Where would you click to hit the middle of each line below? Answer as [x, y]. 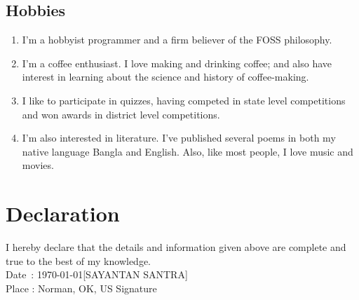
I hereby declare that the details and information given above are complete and [176, 247]
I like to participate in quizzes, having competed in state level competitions [184, 100]
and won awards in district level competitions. [121, 114]
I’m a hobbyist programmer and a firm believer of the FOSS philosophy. [177, 40]
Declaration [63, 213]
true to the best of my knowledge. [78, 260]
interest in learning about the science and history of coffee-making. [165, 77]
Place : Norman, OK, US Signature [81, 288]
